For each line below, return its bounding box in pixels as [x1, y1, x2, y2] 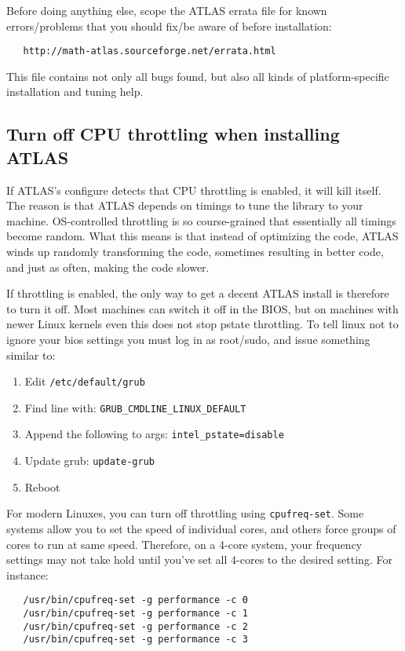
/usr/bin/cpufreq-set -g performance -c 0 [23, 594, 248, 606]
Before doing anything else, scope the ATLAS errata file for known [6, 2, 327, 18]
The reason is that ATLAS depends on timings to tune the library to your [6, 197, 363, 214]
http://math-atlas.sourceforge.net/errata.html [23, 46, 276, 57]
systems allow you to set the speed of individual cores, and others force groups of [6, 521, 396, 537]
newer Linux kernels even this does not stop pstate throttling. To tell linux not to [6, 316, 399, 332]
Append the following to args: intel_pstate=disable [24, 426, 284, 442]
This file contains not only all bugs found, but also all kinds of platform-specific [6, 68, 389, 84]
